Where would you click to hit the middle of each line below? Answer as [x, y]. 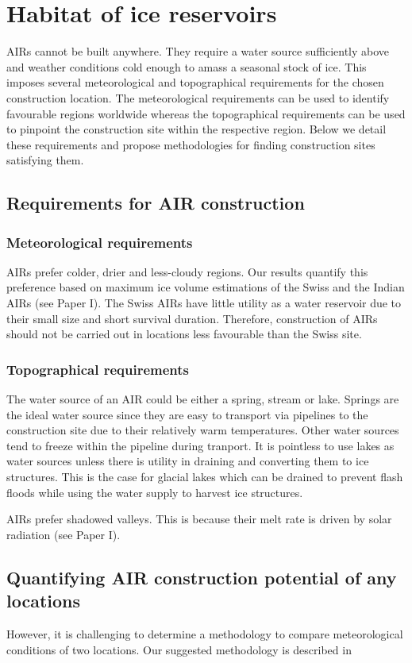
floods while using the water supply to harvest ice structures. [155, 492]
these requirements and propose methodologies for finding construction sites [191, 144]
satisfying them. [45, 160]
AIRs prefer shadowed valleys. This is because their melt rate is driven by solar [199, 519]
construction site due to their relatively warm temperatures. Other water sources [203, 430]
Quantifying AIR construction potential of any [202, 577]
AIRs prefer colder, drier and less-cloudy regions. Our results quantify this [187, 271]
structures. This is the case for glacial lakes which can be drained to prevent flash [205, 477]
